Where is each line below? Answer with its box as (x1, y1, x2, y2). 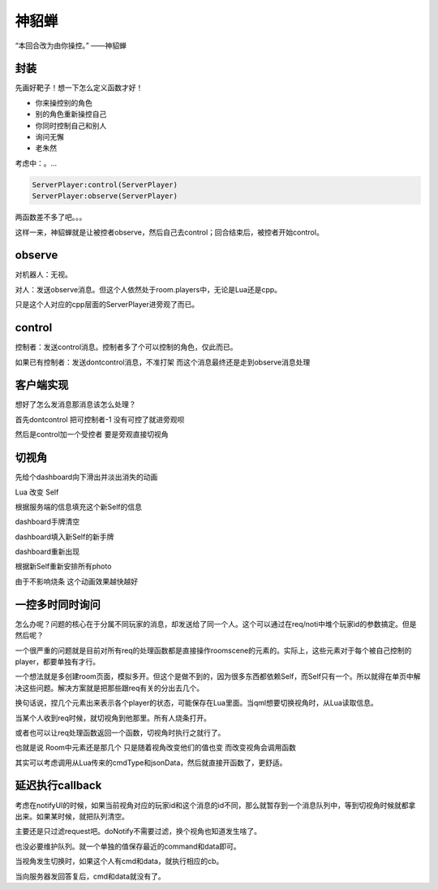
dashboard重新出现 (15, 547, 80, 556)
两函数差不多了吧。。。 (15, 212, 87, 222)
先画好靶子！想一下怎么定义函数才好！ (15, 83, 144, 93)
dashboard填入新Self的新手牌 (15, 532, 114, 542)
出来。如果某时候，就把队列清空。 (15, 811, 129, 821)
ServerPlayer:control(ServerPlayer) (32, 179, 178, 189)
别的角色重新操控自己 (35, 110, 107, 119)
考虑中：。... (15, 158, 58, 168)
